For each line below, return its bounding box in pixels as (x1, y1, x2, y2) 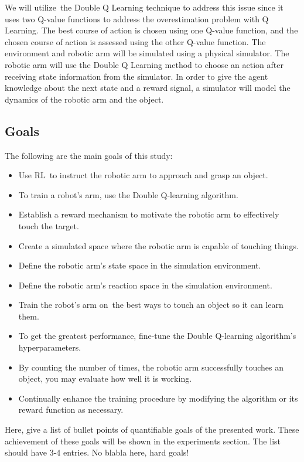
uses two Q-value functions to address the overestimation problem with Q (5, 12, 269, 25)
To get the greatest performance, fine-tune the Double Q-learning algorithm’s (18, 329, 296, 342)
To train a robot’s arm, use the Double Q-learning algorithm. (18, 188, 238, 201)
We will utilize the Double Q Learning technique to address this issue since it (5, 1, 283, 13)
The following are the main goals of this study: (5, 149, 173, 161)
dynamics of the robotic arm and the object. (5, 93, 164, 105)
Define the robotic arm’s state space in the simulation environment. (18, 259, 261, 271)
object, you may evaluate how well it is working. (18, 372, 192, 385)
